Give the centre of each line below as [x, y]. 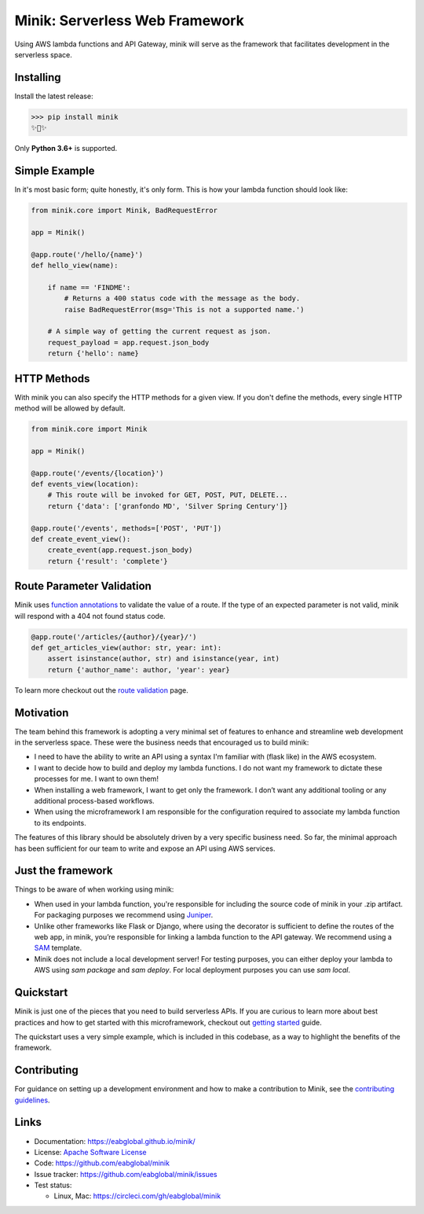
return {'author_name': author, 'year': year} [139, 670]
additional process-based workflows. [94, 801]
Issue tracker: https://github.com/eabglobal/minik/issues [126, 1174]
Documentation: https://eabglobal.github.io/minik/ [115, 1141]
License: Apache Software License [90, 1152]
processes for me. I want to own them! [96, 779]
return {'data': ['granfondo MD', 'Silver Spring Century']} [168, 506]
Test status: [53, 1185]
